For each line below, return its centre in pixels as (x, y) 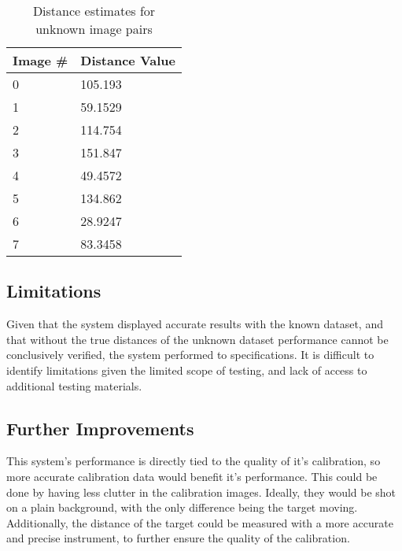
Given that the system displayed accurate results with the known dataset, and (195, 324)
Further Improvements (100, 428)
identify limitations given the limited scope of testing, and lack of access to (187, 370)
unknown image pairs (94, 29)
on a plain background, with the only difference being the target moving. (182, 507)
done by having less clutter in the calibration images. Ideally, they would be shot (201, 492)
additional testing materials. (74, 385)
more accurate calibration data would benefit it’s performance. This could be (192, 476)
